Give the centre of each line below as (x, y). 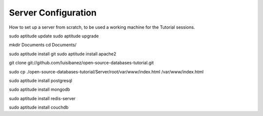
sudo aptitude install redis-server (42, 98)
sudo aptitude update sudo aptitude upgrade (54, 36)
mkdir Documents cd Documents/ (43, 45)
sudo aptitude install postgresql (41, 81)
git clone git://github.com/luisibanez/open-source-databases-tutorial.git (81, 63)
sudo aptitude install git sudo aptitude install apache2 (63, 54)
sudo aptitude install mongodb (39, 89)
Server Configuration (53, 13)
